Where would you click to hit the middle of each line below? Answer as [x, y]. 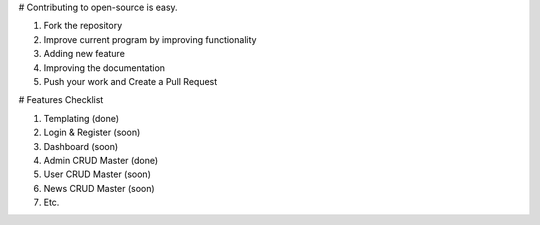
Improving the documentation [104, 67]
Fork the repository [83, 26]
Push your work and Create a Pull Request [130, 81]
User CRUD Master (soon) [97, 174]
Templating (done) [81, 118]
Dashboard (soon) [81, 146]
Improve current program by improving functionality [150, 39]
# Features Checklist [61, 100]
